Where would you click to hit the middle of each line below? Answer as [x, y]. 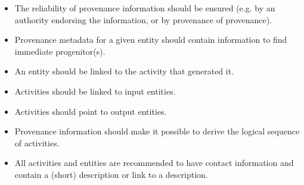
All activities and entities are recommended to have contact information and [154, 163]
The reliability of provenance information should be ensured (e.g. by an [145, 8]
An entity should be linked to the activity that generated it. [124, 71]
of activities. [37, 142]
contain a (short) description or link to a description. [111, 174]
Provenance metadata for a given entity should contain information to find [151, 40]
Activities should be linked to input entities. [95, 91]
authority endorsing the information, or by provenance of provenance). [143, 19]
